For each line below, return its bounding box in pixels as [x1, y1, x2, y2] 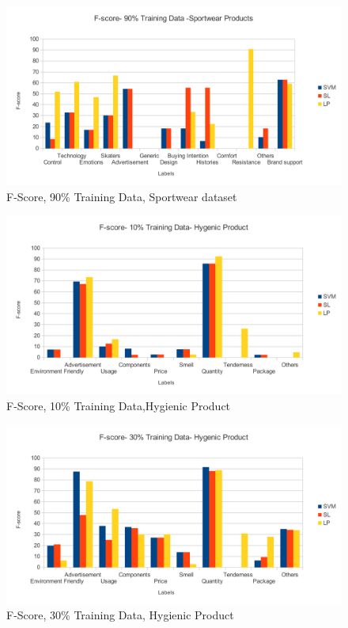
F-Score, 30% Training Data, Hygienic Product [6, 607, 234, 623]
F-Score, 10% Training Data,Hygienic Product [6, 397, 231, 413]
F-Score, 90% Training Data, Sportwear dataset [6, 188, 237, 204]
